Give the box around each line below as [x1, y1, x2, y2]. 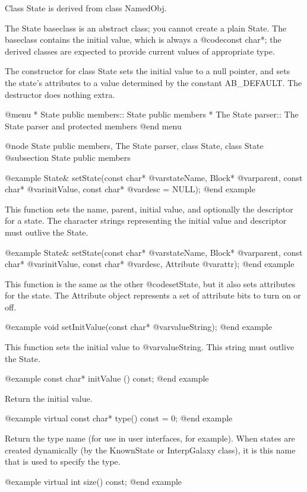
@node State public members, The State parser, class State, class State [5, 139, 264, 152]
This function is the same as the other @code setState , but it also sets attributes [5, 277, 296, 290]
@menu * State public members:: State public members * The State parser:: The [5, 108, 299, 120]
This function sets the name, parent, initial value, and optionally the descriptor [5, 202, 293, 215]
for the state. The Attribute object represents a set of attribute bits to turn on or [5, 289, 301, 301]
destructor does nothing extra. [5, 88, 115, 100]
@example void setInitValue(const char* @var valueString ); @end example [5, 320, 272, 333]
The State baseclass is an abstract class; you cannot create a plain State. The [5, 21, 287, 34]
